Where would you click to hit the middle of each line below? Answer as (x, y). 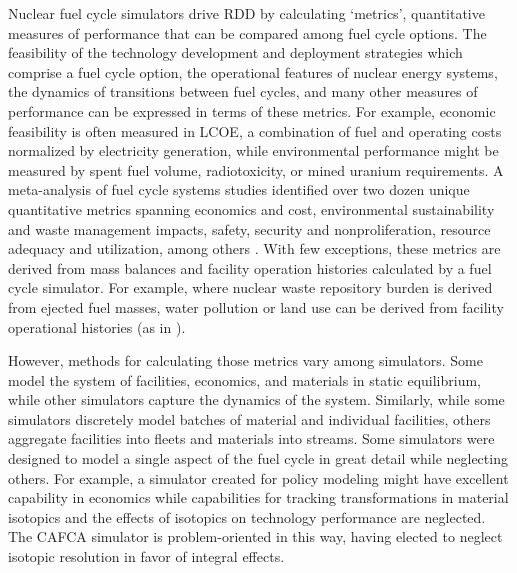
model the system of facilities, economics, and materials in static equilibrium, (245, 379)
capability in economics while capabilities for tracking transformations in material (258, 497)
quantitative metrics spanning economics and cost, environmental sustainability (251, 208)
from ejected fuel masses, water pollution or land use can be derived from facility (256, 306)
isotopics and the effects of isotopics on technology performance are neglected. (247, 516)
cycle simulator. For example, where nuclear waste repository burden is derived (250, 287)
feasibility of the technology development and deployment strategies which (235, 52)
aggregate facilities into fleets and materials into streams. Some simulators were (251, 438)
